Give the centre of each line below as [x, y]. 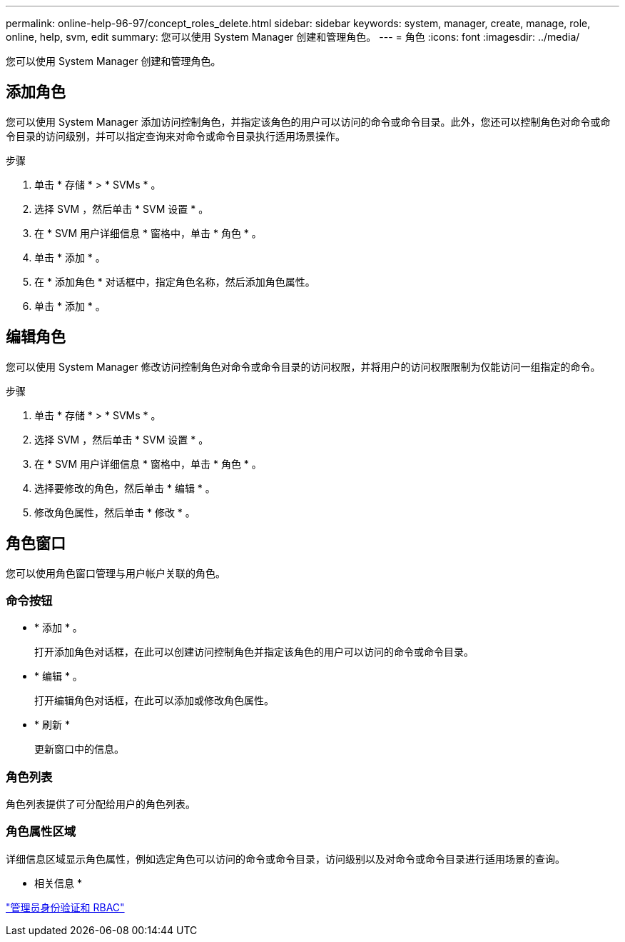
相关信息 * [58, 883]
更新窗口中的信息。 [79, 749]
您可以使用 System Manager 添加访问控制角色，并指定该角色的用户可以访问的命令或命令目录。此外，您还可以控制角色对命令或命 [308, 121]
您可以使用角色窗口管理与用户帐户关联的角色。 [116, 573]
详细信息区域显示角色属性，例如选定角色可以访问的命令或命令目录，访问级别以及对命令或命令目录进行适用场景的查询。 [285, 858]
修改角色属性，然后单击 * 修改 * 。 [115, 512]
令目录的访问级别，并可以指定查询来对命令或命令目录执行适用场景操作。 [176, 136]
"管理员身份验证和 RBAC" [65, 907]
